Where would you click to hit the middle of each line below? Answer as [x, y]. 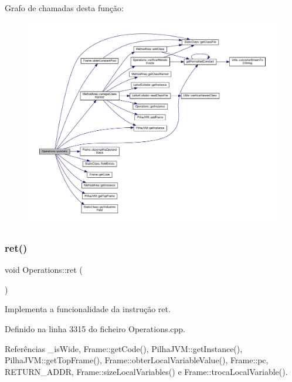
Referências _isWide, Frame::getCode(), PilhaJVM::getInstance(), [124, 348]
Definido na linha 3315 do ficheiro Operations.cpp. [95, 328]
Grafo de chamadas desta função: [64, 8]
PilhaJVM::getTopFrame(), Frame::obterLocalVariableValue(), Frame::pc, [137, 360]
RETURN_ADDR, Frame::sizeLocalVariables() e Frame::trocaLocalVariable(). [146, 371]
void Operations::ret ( [44, 270]
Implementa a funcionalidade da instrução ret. [88, 309]
